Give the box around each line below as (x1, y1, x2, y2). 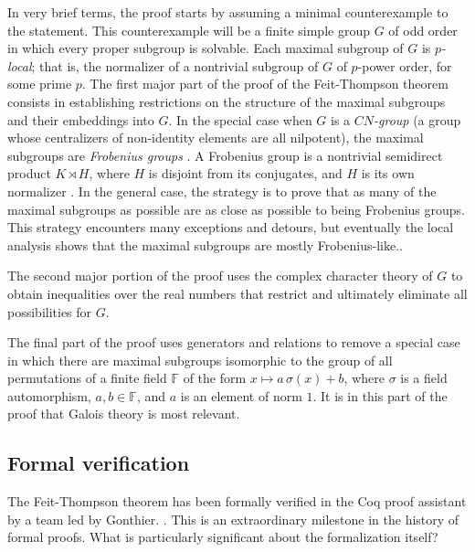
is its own (361, 164, 415, 183)
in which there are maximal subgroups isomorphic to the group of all (7, 350, 393, 369)
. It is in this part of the (312, 386, 448, 405)
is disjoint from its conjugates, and (148, 164, 343, 183)
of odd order (388, 20, 458, 39)
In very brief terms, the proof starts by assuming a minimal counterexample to (7, 3, 449, 21)
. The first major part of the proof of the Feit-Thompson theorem (81, 74, 449, 93)
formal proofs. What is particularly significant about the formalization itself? (7, 527, 438, 547)
